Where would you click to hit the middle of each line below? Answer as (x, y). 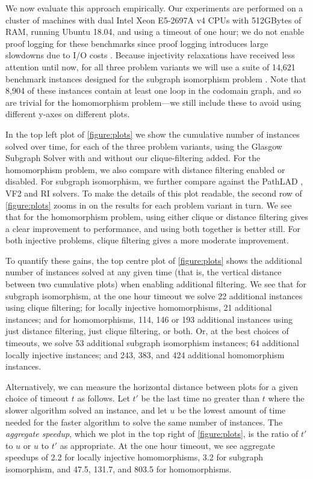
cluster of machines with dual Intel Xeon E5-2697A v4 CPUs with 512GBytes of (153, 20)
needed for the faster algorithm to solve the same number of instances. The (144, 422)
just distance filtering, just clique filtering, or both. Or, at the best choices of (147, 331)
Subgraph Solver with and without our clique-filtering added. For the (133, 158)
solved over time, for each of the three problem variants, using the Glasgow (144, 146)
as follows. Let (104, 398)
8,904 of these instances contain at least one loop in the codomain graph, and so (153, 90)
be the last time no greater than (200, 398)
